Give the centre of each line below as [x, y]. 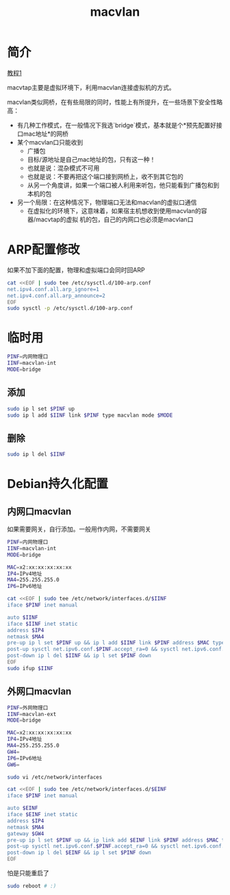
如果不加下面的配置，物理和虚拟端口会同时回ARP [76, 270]
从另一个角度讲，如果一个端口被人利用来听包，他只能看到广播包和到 [123, 185]
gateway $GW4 [26, 833]
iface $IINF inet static [42, 624]
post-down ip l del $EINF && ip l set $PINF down [79, 853]
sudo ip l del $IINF [37, 454]
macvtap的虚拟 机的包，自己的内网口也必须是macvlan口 [114, 219]
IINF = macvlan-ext [32, 714]
